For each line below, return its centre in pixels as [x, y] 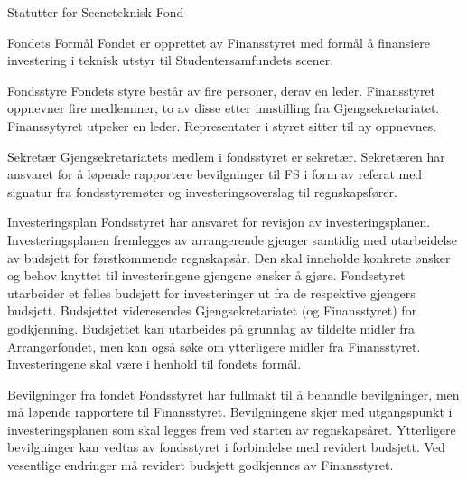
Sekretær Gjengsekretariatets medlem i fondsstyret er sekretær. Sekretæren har [226, 156]
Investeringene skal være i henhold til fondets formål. [154, 364]
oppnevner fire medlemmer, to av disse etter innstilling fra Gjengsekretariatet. [224, 108]
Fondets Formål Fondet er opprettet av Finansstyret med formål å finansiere [219, 42]
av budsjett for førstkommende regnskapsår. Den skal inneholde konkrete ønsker [229, 257]
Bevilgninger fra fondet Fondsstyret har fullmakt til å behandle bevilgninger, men [233, 394]
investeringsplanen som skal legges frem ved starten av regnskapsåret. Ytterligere [232, 429]
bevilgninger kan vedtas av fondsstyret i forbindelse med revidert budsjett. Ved [226, 447]
